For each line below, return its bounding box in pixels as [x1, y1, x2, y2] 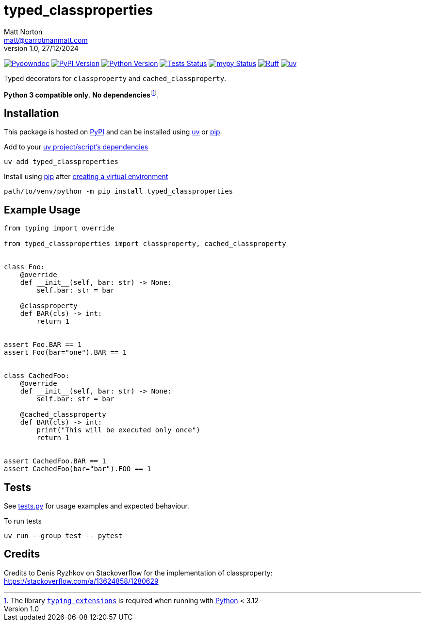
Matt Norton [4, 27, 43, 36]
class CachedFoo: [4, 372, 69, 380]
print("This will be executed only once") [36, 426, 200, 434]
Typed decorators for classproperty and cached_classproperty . [4, 74, 227, 82]
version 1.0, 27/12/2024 [4, 44, 79, 52]
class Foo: [4, 263, 45, 271]
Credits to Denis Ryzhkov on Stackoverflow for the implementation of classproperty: [4, 568, 273, 577]
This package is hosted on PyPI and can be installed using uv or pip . [4, 128, 222, 136]
